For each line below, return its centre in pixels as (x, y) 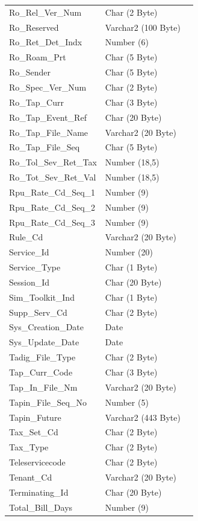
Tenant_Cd (31, 477)
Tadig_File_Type (42, 357)
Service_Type (35, 267)
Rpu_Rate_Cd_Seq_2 (52, 207)
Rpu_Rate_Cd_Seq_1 (52, 192)
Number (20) (129, 252)
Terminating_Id (39, 492)
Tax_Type (29, 447)
